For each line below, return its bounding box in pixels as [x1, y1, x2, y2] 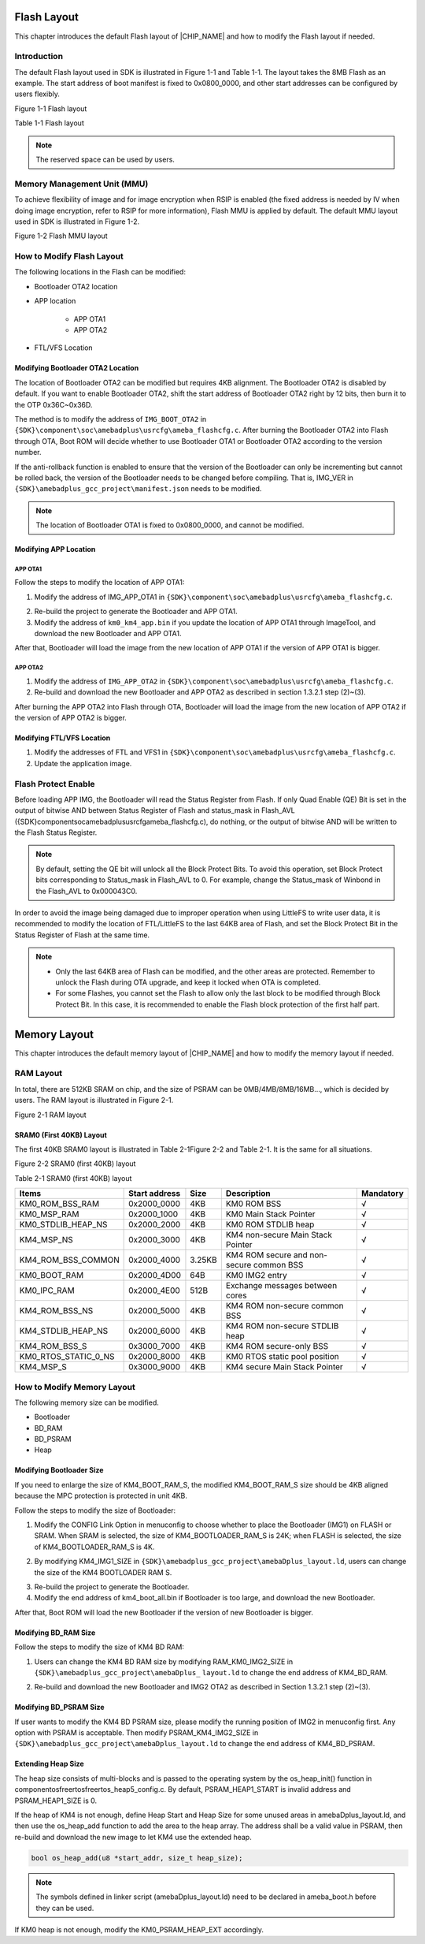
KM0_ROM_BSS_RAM [19, 1198, 100, 1209]
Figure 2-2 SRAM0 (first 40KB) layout [14, 1159, 136, 1168]
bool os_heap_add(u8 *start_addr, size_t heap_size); [31, 1853, 243, 1862]
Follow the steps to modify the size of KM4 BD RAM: [14, 1642, 185, 1652]
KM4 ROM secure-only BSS [225, 1341, 329, 1352]
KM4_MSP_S [19, 1361, 67, 1372]
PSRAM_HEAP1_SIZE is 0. [14, 1796, 98, 1805]
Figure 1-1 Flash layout [14, 103, 87, 114]
